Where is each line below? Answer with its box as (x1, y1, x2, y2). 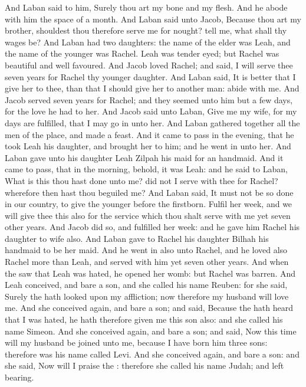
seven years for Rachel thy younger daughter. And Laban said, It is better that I (5, 70, 296, 83)
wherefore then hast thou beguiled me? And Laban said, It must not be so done (5, 186, 294, 198)
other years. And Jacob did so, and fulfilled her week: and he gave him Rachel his (5, 221, 300, 233)
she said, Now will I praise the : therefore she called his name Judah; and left (5, 359, 284, 372)
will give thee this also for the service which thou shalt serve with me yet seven (5, 209, 291, 221)
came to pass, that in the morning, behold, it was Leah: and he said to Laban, (5, 163, 288, 175)
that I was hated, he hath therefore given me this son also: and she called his (5, 313, 283, 326)
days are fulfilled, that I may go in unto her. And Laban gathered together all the (5, 116, 300, 129)
